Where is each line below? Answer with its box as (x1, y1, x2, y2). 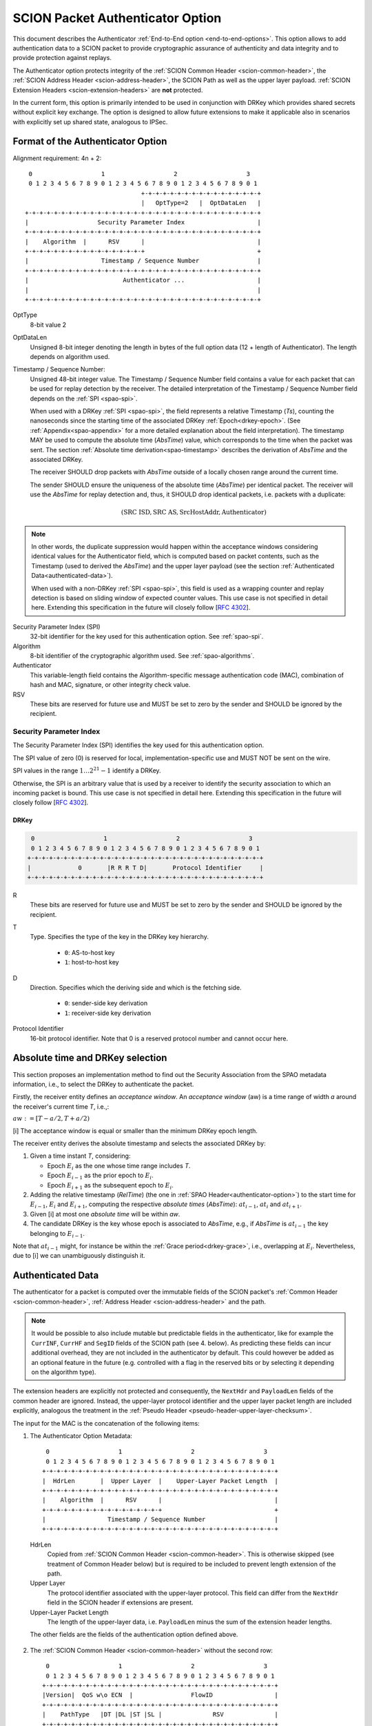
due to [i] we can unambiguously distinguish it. (12, 1252, 146, 1260)
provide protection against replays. (12, 54, 112, 62)
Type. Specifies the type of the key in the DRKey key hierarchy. (30, 933, 209, 941)
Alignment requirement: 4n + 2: (12, 154, 102, 162)
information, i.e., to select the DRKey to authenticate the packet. (12, 1080, 194, 1088)
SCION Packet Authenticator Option (12, 10, 222, 26)
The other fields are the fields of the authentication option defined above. (30, 1630, 238, 1639)
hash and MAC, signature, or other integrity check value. (30, 681, 191, 689)
